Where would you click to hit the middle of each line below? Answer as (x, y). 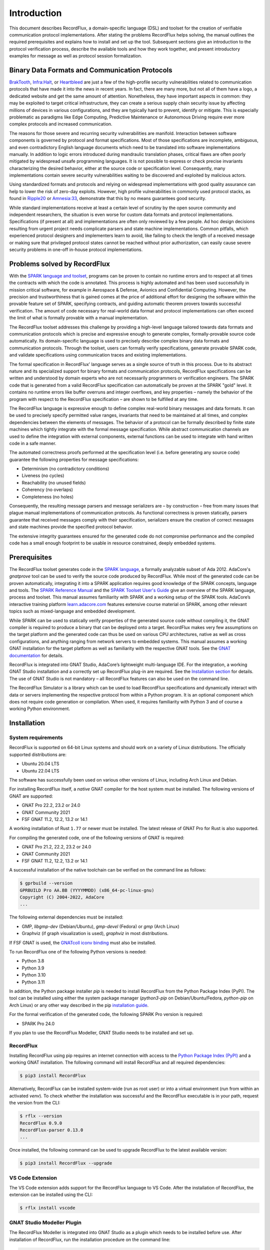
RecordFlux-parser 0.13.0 (51, 1130)
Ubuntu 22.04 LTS (40, 770)
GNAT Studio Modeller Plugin (45, 1222)
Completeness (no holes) (48, 496)
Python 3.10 (34, 975)
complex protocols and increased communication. (61, 124)
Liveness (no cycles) (43, 475)
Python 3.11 (33, 982)
